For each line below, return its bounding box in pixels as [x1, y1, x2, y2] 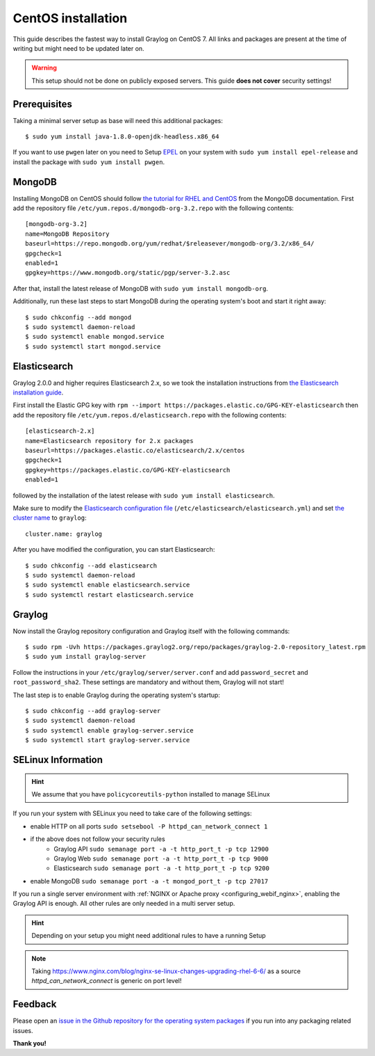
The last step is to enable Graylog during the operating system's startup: [12, 691, 220, 699]
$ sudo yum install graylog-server [25, 653, 147, 661]
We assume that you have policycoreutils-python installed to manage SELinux [31, 790, 270, 798]
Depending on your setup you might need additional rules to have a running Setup [31, 931, 267, 940]
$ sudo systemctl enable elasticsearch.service [25, 581, 190, 589]
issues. [12, 1026, 34, 1034]
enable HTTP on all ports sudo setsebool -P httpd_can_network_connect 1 [30, 822, 268, 831]
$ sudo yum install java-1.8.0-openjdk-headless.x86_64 [25, 133, 219, 141]
